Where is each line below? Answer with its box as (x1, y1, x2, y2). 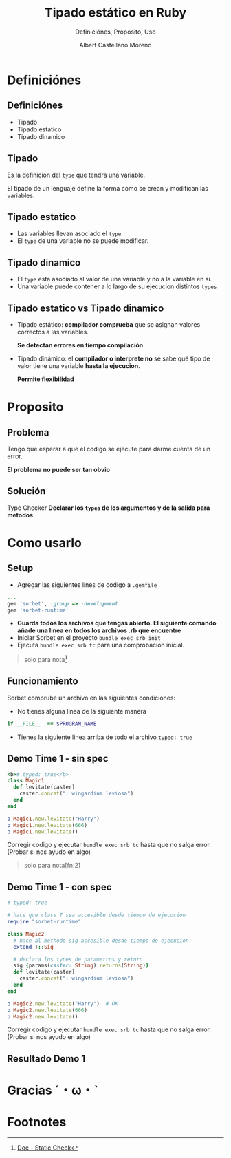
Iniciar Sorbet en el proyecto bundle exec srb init (16, 634, 162, 642)
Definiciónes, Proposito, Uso (75, 28, 156, 36)
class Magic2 (7, 930, 45, 937)
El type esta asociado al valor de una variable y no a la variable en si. (16, 275, 212, 283)
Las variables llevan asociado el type (16, 229, 122, 238)
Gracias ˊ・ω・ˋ (7, 1082, 98, 1098)
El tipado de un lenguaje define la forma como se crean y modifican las (7, 184, 208, 192)
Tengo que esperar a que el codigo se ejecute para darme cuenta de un (7, 445, 211, 453)
